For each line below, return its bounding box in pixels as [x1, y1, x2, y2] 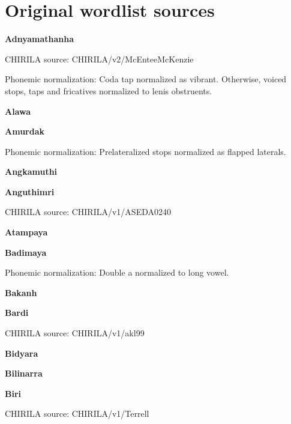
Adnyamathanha [5, 32, 74, 45]
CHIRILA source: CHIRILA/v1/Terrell [5, 407, 149, 420]
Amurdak [5, 125, 44, 138]
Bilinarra [5, 367, 43, 380]
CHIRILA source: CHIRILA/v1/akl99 [5, 327, 145, 339]
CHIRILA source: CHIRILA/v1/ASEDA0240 [5, 205, 171, 218]
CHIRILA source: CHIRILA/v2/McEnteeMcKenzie [5, 52, 194, 65]
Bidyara [5, 347, 38, 359]
